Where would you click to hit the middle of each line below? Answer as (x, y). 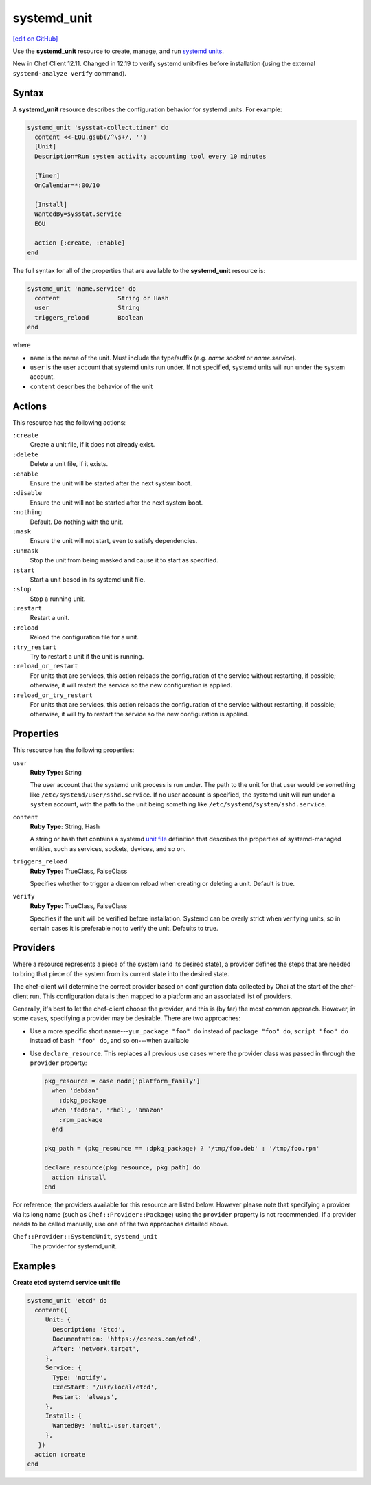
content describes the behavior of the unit (91, 386)
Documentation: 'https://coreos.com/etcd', (127, 1339)
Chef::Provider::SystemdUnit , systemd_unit (85, 1237)
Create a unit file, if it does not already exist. (92, 445)
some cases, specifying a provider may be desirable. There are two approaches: (126, 1018)
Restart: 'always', (85, 1397)
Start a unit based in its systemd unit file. (88, 579)
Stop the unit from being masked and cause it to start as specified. (124, 560)
